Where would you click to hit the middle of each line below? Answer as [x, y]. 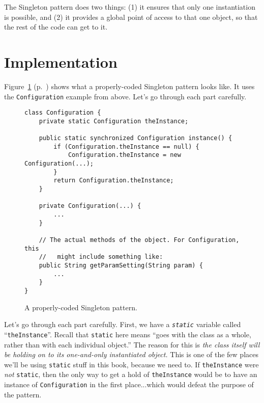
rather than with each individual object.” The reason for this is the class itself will [132, 344]
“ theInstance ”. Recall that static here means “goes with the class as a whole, [128, 334]
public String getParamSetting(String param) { [121, 265]
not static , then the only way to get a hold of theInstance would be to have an [131, 374]
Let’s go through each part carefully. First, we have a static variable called [123, 324]
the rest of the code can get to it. [56, 27]
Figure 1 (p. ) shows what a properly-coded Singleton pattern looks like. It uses [129, 86]
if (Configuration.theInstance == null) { [126, 146]
